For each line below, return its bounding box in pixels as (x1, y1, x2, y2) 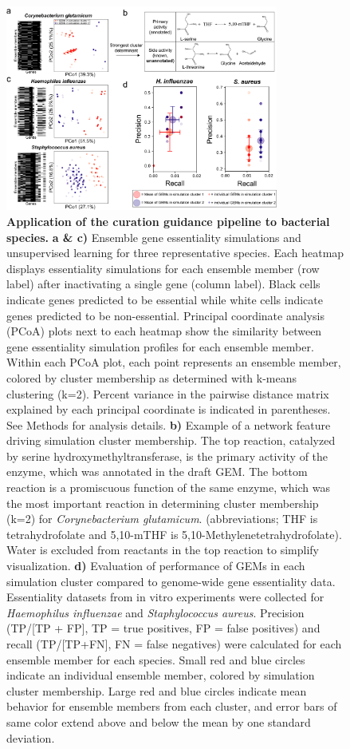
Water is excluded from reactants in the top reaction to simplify (6, 541, 319, 558)
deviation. (6, 729, 55, 746)
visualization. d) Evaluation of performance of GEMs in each (6, 557, 305, 574)
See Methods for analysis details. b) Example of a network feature (6, 416, 331, 433)
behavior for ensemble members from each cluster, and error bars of (6, 698, 337, 715)
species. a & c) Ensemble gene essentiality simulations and (6, 228, 301, 245)
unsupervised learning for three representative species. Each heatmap (6, 244, 344, 261)
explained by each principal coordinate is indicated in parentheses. (6, 401, 331, 418)
